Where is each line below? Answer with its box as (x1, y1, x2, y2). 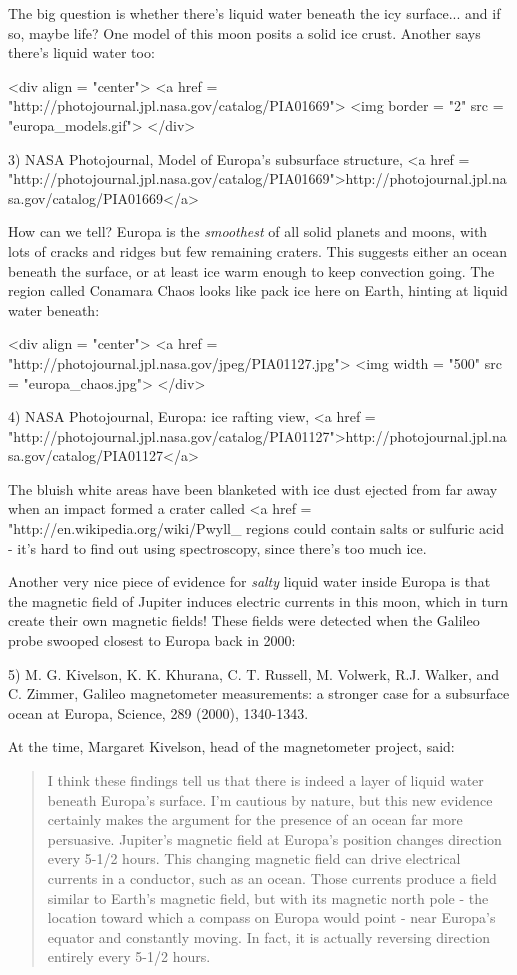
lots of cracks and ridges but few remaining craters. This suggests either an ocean (8, 240, 507, 261)
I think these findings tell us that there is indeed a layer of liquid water (47, 770, 484, 790)
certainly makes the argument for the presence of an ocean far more (47, 809, 463, 830)
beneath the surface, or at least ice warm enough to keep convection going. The (8, 260, 495, 281)
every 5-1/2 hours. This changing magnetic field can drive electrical (47, 848, 461, 869)
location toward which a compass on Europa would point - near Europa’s (47, 907, 496, 928)
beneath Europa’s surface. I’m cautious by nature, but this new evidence (47, 789, 493, 810)
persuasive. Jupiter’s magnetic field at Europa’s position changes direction (47, 828, 502, 849)
